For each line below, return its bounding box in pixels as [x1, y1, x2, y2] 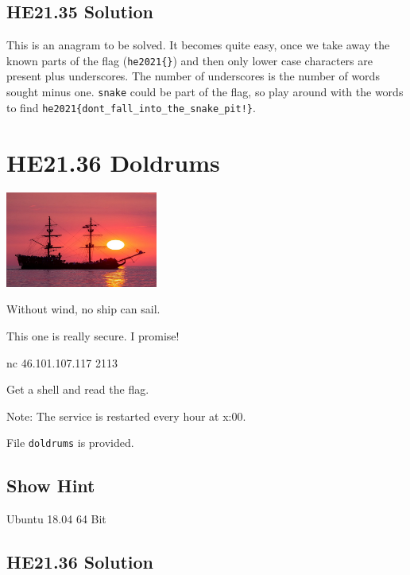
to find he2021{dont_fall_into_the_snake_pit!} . [6, 99, 256, 115]
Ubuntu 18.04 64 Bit [6, 511, 106, 527]
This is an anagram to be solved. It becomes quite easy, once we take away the [6, 37, 390, 53]
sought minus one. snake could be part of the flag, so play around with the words [6, 84, 404, 100]
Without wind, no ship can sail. [6, 301, 161, 317]
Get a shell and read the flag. [6, 381, 149, 398]
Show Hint [6, 473, 95, 498]
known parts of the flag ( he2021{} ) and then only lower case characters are [6, 52, 373, 68]
